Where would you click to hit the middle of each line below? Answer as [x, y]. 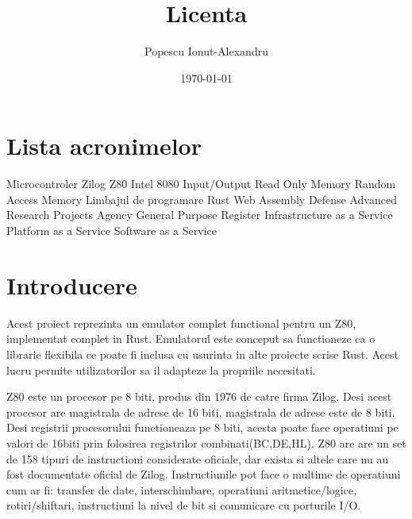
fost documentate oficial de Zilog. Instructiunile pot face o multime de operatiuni [204, 474]
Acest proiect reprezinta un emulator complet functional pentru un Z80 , [181, 323]
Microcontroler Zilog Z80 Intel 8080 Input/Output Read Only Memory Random [201, 184]
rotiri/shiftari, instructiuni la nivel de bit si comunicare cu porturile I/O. [184, 505]
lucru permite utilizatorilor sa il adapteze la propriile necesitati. [161, 369]
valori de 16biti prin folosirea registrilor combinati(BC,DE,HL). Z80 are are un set [206, 442]
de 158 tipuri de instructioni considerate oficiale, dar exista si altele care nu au [198, 458]
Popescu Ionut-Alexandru [206, 51]
